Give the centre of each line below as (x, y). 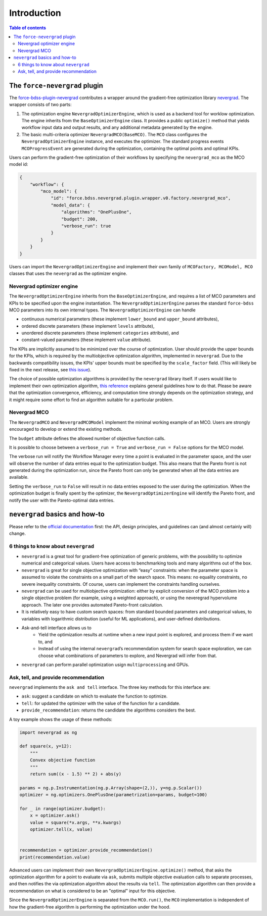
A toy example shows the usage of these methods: (61, 719)
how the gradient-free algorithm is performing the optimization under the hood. (90, 907)
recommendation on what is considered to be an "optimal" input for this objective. (92, 891)
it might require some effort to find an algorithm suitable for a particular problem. (91, 400)
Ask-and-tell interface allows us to (56, 628)
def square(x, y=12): (46, 746)
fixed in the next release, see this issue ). (50, 370)
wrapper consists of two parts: (40, 104)
